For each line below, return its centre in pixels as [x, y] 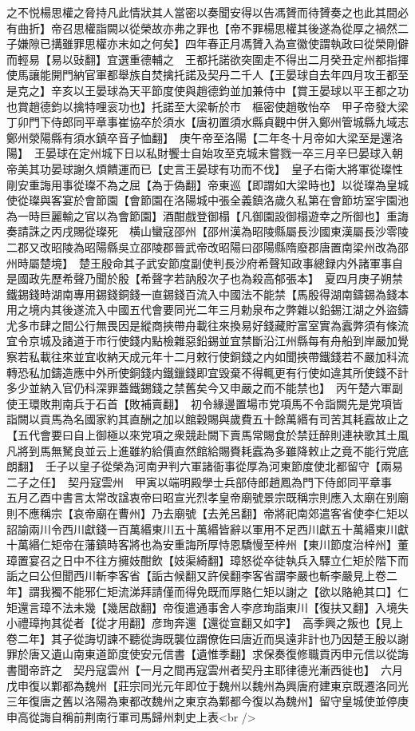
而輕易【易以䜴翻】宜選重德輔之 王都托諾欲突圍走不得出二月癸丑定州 [191, 59]
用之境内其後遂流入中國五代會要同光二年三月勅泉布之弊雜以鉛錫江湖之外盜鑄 [207, 310]
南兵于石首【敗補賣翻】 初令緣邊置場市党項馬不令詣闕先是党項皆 [232, 403]
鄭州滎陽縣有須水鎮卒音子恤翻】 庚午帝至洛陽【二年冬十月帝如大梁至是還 [199, 137]
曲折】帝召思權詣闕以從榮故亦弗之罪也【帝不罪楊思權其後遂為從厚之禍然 [207, 28]
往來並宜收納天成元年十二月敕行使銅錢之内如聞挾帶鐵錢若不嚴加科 [224, 357]
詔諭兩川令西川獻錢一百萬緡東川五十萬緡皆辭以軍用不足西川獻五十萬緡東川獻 [207, 528]
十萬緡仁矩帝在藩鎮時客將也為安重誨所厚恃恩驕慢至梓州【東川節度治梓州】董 [207, 544]
